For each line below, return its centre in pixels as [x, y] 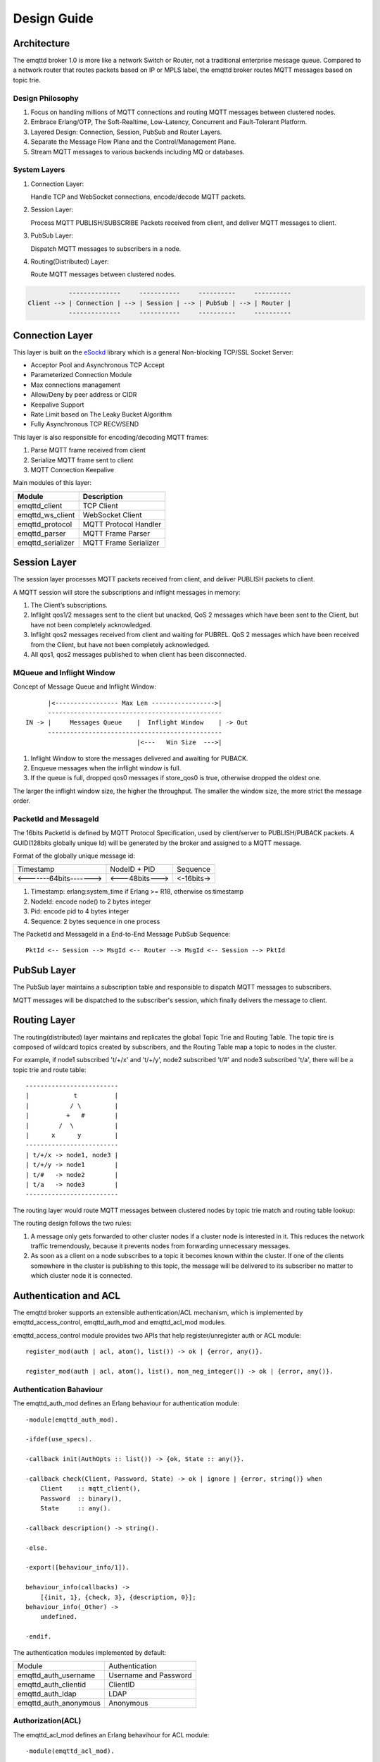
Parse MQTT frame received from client [88, 450]
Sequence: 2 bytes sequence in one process [95, 921]
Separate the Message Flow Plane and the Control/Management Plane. [133, 142]
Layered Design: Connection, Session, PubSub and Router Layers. [126, 132]
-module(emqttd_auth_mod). [72, 1419]
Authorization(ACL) [47, 1721]
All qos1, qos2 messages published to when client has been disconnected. [138, 655]
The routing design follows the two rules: [72, 1224]
